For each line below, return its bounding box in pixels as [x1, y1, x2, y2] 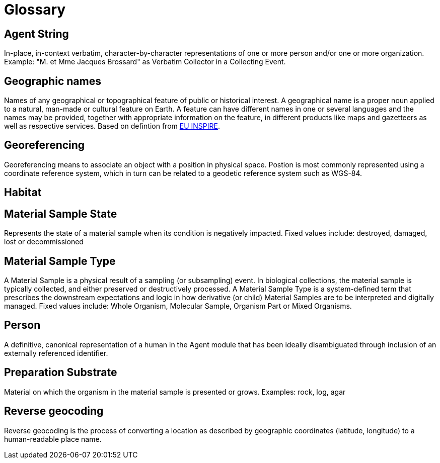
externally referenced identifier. [4, 348, 108, 357]
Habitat [4, 186, 42, 199]
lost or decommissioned [4, 237, 84, 246]
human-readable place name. [4, 434, 102, 443]
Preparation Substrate [4, 366, 117, 379]
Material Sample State [4, 207, 117, 220]
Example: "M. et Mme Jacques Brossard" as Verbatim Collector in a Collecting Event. [4, 57, 286, 66]
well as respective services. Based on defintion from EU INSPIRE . [4, 122, 220, 131]
